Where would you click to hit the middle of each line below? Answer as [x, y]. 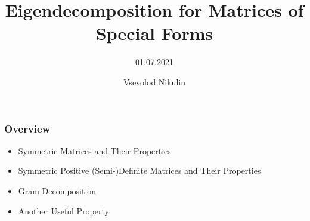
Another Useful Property [63, 211]
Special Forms [154, 33]
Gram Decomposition [57, 190]
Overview [27, 128]
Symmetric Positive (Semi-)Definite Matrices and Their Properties [139, 171]
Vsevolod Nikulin [154, 82]
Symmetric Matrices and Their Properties [94, 150]
